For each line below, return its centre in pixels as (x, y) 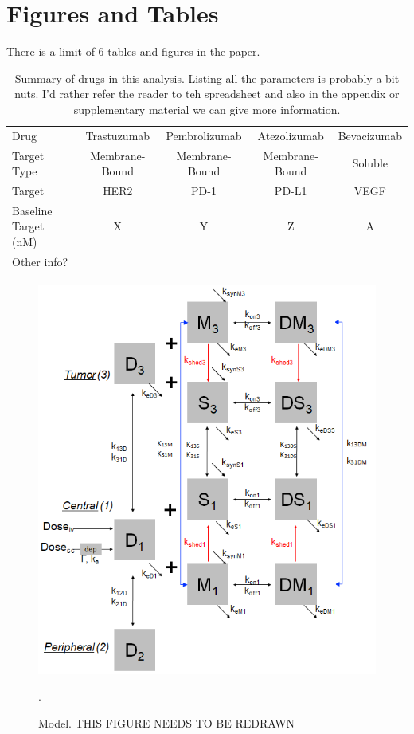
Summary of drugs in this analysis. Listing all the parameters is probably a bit (207, 78)
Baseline (32, 210)
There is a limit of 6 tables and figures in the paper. (133, 51)
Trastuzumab (118, 135)
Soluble (370, 163)
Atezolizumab (291, 135)
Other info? (40, 261)
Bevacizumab (370, 135)
